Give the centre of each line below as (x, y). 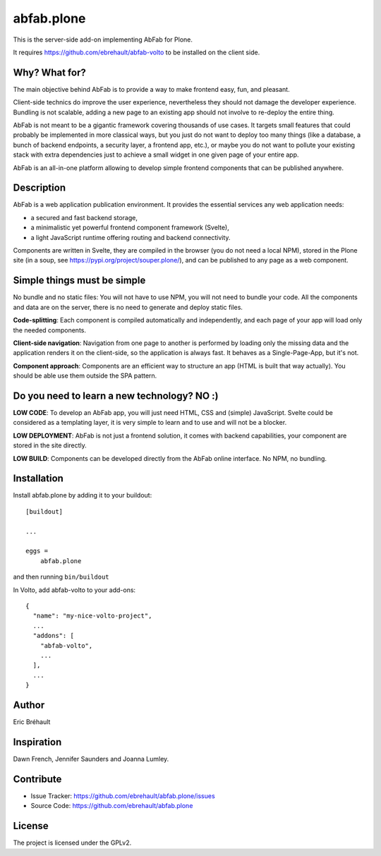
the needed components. (49, 330)
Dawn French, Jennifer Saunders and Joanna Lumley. (91, 759)
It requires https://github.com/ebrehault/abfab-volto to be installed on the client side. (137, 52)
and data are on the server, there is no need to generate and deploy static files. (128, 307)
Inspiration (37, 742)
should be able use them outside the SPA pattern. (85, 376)
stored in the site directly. (50, 445)
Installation (38, 479)
